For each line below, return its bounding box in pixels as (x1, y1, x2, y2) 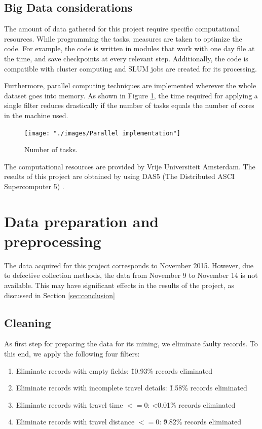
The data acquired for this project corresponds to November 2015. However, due (4, 260, 254, 270)
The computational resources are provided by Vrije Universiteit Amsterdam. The (4, 161, 255, 171)
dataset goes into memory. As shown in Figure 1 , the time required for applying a (4, 90, 258, 100)
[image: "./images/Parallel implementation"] (24, 129, 180, 137)
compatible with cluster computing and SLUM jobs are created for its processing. (4, 63, 257, 74)
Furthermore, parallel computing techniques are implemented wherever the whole (4, 80, 256, 91)
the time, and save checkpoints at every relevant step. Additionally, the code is (4, 53, 248, 63)
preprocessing (4, 230, 101, 251)
